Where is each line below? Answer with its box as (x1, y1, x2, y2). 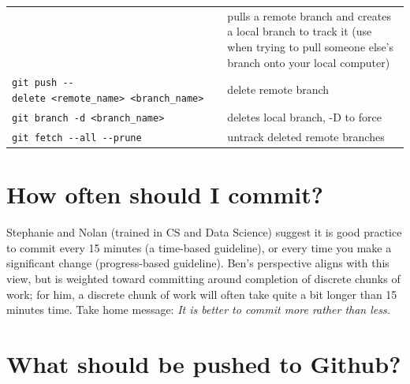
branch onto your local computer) (227, 54, 390, 70)
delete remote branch (227, 81, 330, 98)
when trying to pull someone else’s (227, 38, 394, 54)
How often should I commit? (6, 178, 323, 211)
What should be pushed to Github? (6, 347, 401, 379)
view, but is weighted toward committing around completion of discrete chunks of (6, 270, 401, 286)
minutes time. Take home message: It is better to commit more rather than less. (6, 301, 391, 318)
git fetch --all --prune (12, 132, 142, 144)
